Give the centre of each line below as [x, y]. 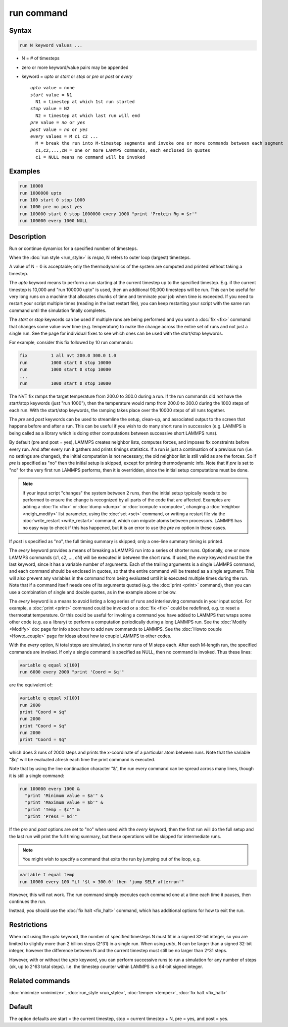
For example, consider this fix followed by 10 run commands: [71, 343]
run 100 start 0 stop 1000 [52, 200]
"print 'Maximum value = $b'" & [64, 803]
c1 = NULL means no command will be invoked [90, 157]
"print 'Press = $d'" [51, 816]
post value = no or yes [59, 129]
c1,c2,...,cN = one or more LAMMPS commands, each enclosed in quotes [123, 150]
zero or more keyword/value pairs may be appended [75, 67]
